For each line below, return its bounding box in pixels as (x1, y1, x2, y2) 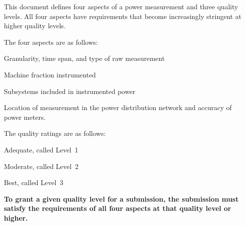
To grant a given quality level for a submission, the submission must (4, 193, 239, 204)
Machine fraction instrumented (4, 69, 96, 79)
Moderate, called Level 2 (4, 161, 79, 171)
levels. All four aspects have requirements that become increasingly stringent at (4, 11, 242, 21)
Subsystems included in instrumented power (4, 86, 136, 96)
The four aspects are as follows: (4, 37, 98, 47)
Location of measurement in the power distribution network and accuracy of (4, 102, 232, 113)
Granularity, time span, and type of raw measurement (4, 53, 165, 63)
